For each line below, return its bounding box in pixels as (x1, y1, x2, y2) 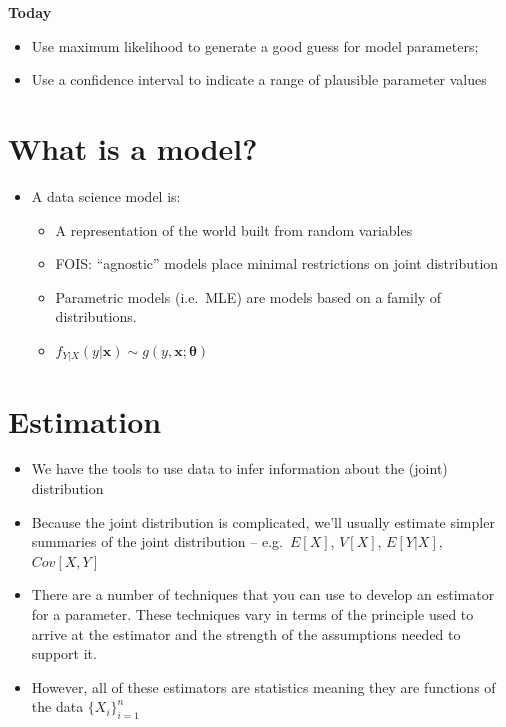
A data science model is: (31, 185, 181, 206)
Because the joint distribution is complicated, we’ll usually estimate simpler (31, 511, 495, 532)
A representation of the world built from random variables (55, 219, 413, 240)
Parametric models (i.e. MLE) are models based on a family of (55, 286, 442, 307)
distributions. (55, 306, 137, 327)
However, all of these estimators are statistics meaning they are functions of (31, 676, 496, 697)
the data (31, 696, 84, 717)
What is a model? (8, 127, 258, 168)
